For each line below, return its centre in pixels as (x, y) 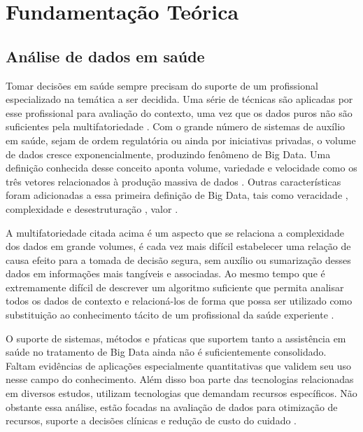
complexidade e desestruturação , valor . (92, 208)
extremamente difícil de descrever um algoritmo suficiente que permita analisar (175, 287)
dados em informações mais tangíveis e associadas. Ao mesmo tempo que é (165, 273)
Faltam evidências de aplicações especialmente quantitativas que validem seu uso (179, 365)
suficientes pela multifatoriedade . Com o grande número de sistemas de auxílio (176, 126)
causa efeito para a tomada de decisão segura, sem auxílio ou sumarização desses (178, 259)
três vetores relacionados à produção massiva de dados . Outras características (173, 181)
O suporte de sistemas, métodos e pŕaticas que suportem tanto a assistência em (176, 338)
